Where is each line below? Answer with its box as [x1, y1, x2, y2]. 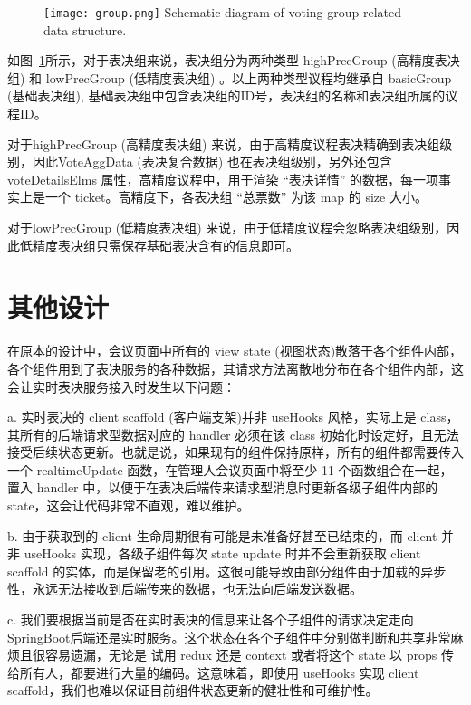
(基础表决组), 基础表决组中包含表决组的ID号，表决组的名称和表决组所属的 [7, 86, 446, 105]
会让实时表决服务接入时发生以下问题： [7, 376, 235, 395]
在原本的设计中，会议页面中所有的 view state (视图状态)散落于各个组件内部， [7, 341, 463, 360]
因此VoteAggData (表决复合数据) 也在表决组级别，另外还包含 [32, 152, 392, 171]
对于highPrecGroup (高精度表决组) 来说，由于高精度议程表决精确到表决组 [7, 134, 440, 153]
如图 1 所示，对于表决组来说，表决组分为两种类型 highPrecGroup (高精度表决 [7, 51, 460, 70]
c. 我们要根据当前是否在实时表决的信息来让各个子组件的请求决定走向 [7, 610, 414, 629]
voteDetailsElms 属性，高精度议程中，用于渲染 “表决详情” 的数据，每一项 [7, 169, 439, 188]
